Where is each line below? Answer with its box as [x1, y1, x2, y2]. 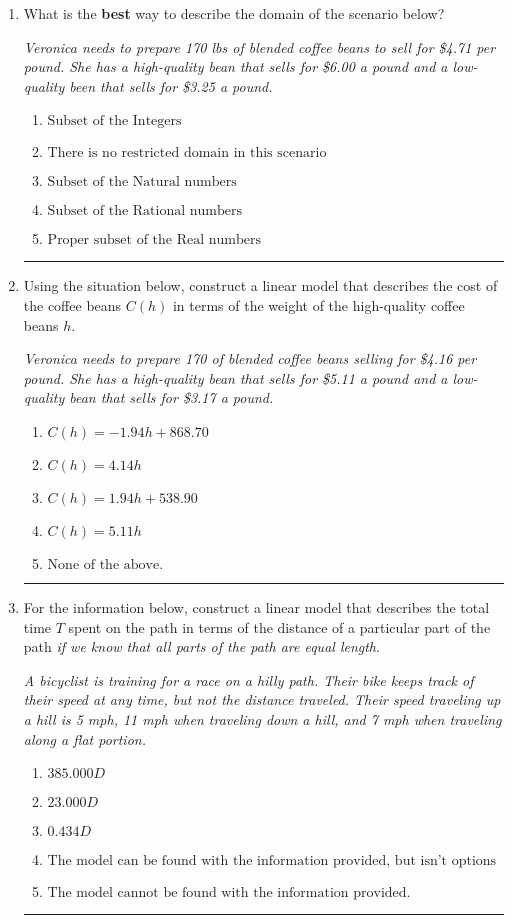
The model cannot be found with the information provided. [47, 886, 411, 901]
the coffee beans [23, 294, 122, 315]
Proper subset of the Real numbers [47, 233, 261, 248]
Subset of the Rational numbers [47, 204, 242, 219]
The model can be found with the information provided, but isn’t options [47, 854, 497, 869]
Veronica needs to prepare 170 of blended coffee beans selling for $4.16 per [23, 348, 477, 369]
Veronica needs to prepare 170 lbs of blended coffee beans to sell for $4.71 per [23, 36, 496, 57]
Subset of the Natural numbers [47, 175, 237, 190]
